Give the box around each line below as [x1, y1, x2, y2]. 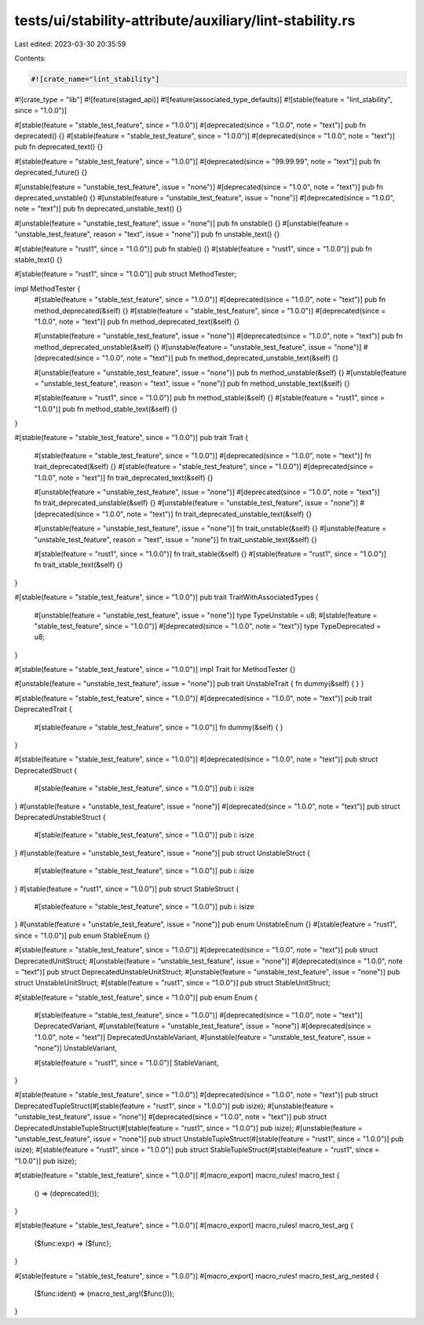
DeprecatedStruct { [14, 765, 78, 775]
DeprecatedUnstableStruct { [14, 813, 106, 821]
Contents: [14, 53, 46, 63]
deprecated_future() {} [14, 167, 88, 177]
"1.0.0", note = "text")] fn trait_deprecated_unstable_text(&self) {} [102, 509, 313, 519]
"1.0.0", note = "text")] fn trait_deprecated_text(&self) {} [34, 472, 214, 483]
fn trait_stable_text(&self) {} [34, 560, 123, 570]
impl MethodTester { [14, 284, 81, 293]
